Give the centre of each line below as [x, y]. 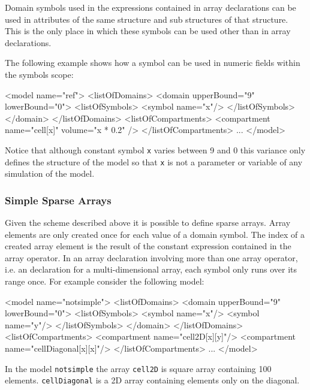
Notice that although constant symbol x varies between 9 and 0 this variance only [155, 149]
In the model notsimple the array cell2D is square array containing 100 [138, 368]
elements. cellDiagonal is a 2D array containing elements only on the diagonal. [152, 380]
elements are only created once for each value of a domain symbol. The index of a [155, 234]
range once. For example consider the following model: [105, 281]
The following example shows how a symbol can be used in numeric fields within [153, 63]
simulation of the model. [50, 173]
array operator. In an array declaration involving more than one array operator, [151, 257]
